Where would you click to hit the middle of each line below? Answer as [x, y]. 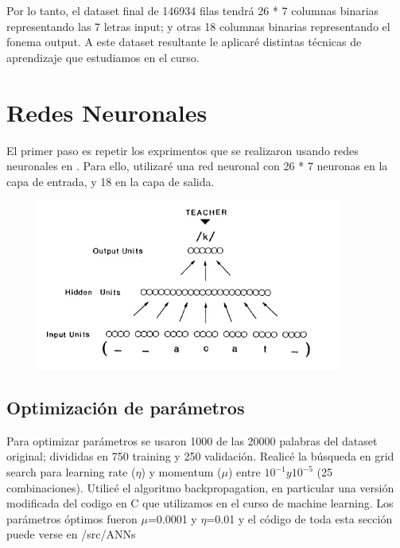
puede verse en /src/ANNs [71, 534]
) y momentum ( [181, 472]
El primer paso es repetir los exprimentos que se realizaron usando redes [183, 150]
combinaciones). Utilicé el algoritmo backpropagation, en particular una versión [200, 487]
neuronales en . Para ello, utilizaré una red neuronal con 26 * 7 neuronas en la [197, 166]
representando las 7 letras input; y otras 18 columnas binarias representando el [198, 26]
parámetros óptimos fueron [72, 518]
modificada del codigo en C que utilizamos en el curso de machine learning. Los [200, 503]
